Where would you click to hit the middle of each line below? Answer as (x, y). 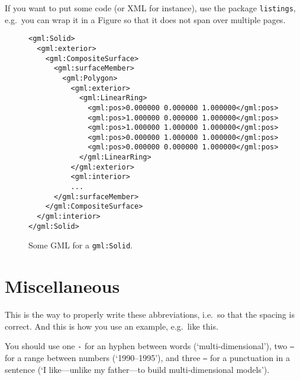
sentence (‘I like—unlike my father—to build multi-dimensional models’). (137, 369)
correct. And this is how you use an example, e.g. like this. (112, 326)
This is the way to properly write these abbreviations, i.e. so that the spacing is (150, 314)
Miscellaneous (62, 286)
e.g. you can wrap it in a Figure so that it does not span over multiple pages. (145, 19)
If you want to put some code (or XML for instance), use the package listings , (150, 8)
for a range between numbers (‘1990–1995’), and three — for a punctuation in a (147, 357)
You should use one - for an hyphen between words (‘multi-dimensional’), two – (150, 346)
